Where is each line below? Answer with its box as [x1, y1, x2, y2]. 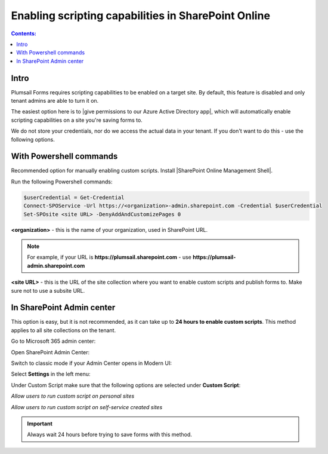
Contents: [11, 30, 37, 37]
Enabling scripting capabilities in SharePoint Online [11, 9, 271, 22]
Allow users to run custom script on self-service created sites [11, 403, 163, 410]
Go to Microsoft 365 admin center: [11, 338, 96, 345]
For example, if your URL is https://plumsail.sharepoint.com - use [27, 254, 192, 261]
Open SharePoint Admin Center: [11, 348, 90, 355]
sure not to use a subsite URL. [11, 287, 85, 294]
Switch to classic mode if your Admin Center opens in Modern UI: [11, 360, 172, 367]
